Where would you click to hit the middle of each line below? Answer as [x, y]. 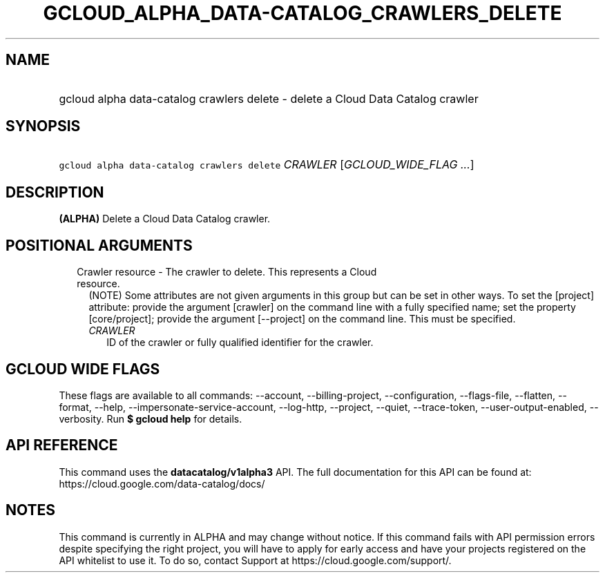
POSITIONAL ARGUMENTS [99, 245]
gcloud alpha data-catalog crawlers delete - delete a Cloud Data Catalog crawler [269, 98]
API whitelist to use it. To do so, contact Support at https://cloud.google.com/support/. [255, 560]
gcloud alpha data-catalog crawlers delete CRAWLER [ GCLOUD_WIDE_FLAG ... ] [267, 165]
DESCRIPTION [55, 192]
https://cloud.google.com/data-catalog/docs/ [162, 483]
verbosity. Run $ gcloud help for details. [151, 418]
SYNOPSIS [43, 126]
